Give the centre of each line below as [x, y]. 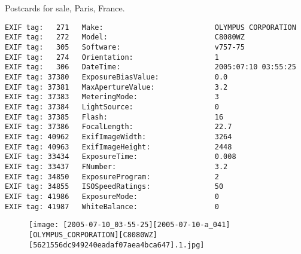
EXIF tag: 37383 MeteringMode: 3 [112, 97]
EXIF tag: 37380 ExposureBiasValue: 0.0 [116, 77]
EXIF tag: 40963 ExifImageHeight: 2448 [118, 147]
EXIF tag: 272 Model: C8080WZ [125, 37]
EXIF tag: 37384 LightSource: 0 [112, 107]
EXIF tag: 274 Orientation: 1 [112, 57]
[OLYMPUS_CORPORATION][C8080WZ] [93, 235]
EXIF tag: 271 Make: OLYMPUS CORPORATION [150, 27]
